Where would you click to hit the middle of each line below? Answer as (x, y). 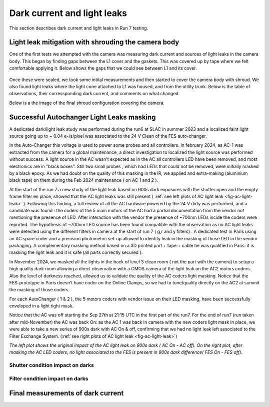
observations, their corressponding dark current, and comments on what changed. (94, 94)
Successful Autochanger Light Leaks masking (82, 117)
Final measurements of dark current (66, 393)
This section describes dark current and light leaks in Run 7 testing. (79, 28)
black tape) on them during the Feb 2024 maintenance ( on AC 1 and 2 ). (84, 180)
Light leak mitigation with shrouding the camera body (94, 42)
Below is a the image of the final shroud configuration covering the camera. (87, 103)
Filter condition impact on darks (49, 378)
